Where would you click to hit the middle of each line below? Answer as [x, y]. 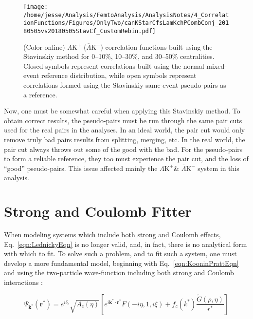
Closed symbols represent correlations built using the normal [114, 66]
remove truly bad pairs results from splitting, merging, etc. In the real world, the [125, 139]
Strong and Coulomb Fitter [98, 211]
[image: [36, 7]
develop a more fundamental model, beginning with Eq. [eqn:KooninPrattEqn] [121, 263]
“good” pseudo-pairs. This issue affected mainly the [81, 168]
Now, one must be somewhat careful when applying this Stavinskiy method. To [122, 111]
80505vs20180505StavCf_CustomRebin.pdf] [90, 31]
